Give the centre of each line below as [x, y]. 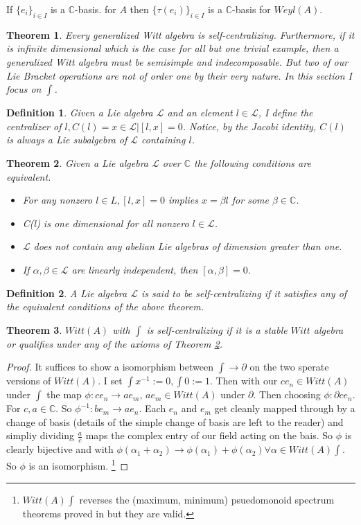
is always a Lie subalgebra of [67, 140]
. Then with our [244, 381]
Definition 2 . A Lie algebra [67, 293]
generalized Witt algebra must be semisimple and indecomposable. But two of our [177, 61]
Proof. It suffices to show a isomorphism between [110, 367]
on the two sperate [289, 367]
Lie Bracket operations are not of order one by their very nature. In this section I [179, 75]
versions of [29, 381]
